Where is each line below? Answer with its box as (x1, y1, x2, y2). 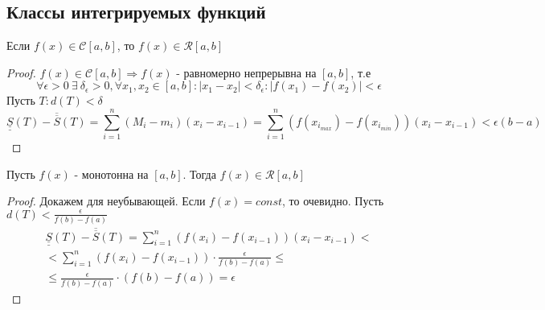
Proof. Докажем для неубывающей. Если (6, 192, 206, 209)
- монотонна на (74, 165, 149, 182)
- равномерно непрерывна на (176, 64, 317, 81)
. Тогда (182, 165, 216, 182)
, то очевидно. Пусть (282, 192, 384, 209)
